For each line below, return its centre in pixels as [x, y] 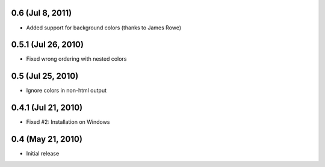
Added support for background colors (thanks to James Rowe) [104, 28]
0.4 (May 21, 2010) [47, 139]
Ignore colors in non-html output [67, 91]
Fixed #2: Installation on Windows [68, 122]
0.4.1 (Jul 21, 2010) [47, 108]
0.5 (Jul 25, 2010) [45, 76]
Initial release [43, 154]
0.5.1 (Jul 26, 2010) [48, 45]
